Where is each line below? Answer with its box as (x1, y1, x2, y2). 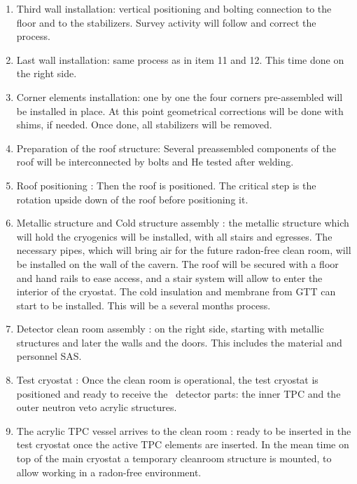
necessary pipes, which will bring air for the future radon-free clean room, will (16, 243, 351, 257)
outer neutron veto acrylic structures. (16, 400, 177, 415)
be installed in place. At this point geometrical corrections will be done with (16, 103, 344, 118)
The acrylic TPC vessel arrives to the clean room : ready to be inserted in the (16, 423, 351, 438)
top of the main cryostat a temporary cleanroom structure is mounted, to (16, 451, 332, 466)
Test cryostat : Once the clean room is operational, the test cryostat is (16, 372, 318, 387)
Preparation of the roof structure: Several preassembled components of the (16, 140, 336, 155)
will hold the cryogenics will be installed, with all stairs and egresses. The (16, 229, 332, 243)
